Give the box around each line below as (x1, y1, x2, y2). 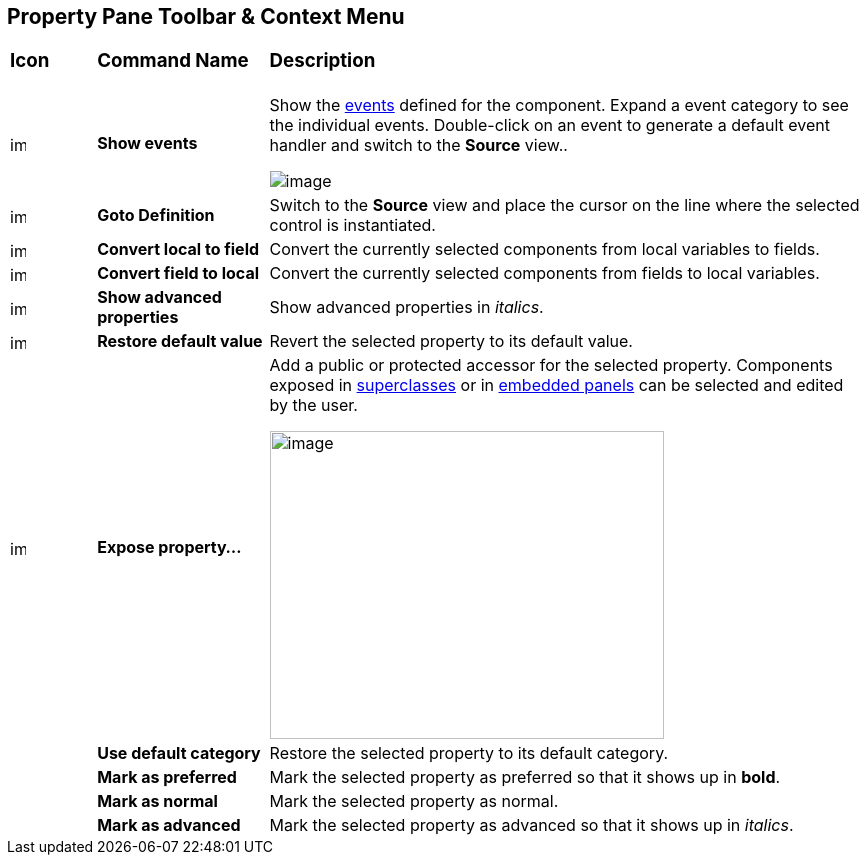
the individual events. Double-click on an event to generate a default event (269, 115, 830, 136)
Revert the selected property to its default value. (269, 331, 633, 352)
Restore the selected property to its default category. (269, 743, 669, 764)
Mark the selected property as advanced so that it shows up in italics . (269, 815, 794, 836)
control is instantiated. (269, 215, 436, 236)
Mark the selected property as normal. (269, 791, 559, 812)
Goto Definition (97, 205, 215, 226)
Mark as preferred (97, 767, 237, 788)
